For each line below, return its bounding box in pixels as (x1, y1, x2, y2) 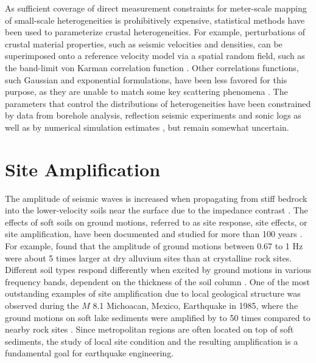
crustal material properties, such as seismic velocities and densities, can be (5, 37, 283, 50)
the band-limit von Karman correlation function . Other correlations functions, (5, 61, 299, 74)
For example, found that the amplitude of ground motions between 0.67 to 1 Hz (5, 240, 303, 252)
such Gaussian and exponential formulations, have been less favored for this (5, 73, 287, 86)
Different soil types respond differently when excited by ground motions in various (5, 263, 312, 276)
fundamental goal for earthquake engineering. (5, 347, 174, 359)
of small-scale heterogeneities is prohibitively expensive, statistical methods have (5, 13, 305, 26)
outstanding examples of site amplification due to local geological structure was (5, 287, 301, 300)
